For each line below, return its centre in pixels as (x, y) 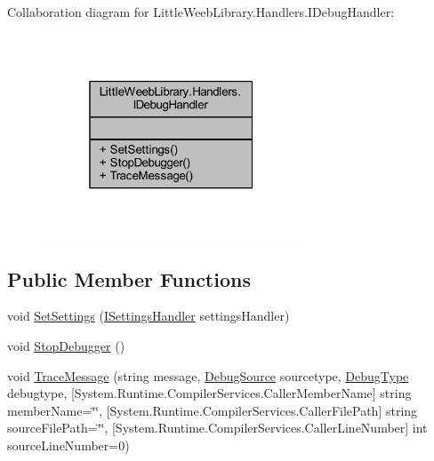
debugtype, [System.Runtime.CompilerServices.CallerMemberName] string (209, 393)
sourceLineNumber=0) (68, 445)
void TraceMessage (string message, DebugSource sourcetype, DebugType (208, 375)
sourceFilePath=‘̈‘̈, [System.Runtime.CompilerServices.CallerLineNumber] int (217, 428)
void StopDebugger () (66, 345)
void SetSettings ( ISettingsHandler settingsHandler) (149, 316)
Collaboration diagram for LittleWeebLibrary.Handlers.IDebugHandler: (201, 12)
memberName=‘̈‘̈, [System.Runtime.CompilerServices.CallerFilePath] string (213, 410)
